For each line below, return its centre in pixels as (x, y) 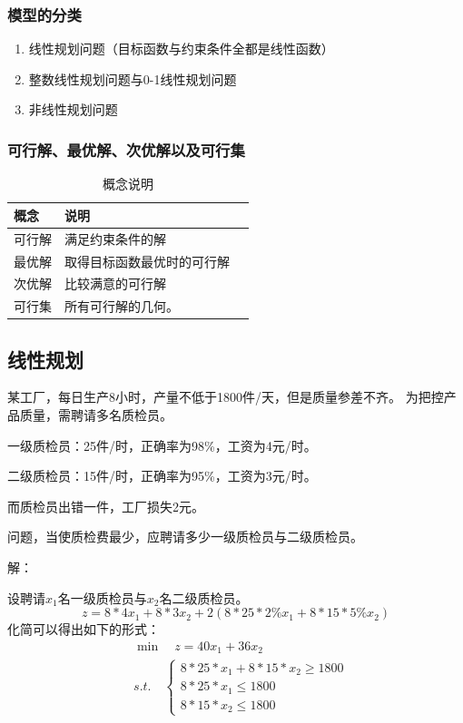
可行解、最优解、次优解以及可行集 (126, 149)
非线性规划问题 (73, 109)
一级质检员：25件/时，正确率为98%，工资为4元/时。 (162, 445)
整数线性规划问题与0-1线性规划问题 (133, 78)
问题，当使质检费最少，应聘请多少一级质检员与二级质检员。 (185, 537)
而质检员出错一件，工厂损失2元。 (106, 506)
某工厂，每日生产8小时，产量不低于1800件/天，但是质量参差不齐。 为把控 (226, 397)
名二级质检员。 (204, 597)
